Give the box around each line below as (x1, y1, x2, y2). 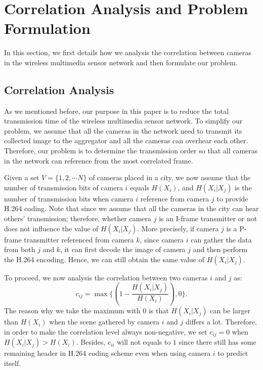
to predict (217, 348, 248, 358)
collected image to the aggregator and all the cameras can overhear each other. (4, 135, 248, 146)
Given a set (4, 172, 39, 183)
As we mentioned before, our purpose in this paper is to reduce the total (4, 105, 229, 116)
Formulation (4, 18, 91, 38)
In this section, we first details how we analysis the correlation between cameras (4, 47, 252, 58)
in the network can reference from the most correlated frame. (4, 155, 193, 166)
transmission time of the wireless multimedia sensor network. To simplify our (4, 115, 243, 126)
